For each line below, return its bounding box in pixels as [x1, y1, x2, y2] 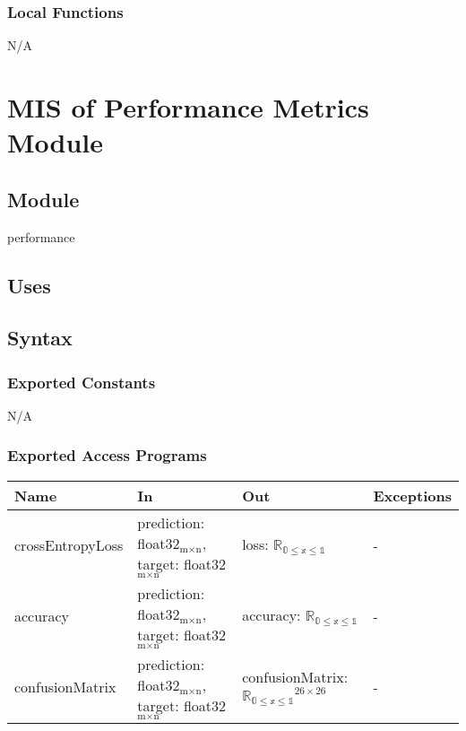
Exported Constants [7, 370, 156, 393]
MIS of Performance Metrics [7, 89, 369, 125]
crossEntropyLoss [14, 534, 124, 555]
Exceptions [373, 484, 452, 506]
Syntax [7, 324, 73, 352]
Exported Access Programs [7, 444, 207, 466]
